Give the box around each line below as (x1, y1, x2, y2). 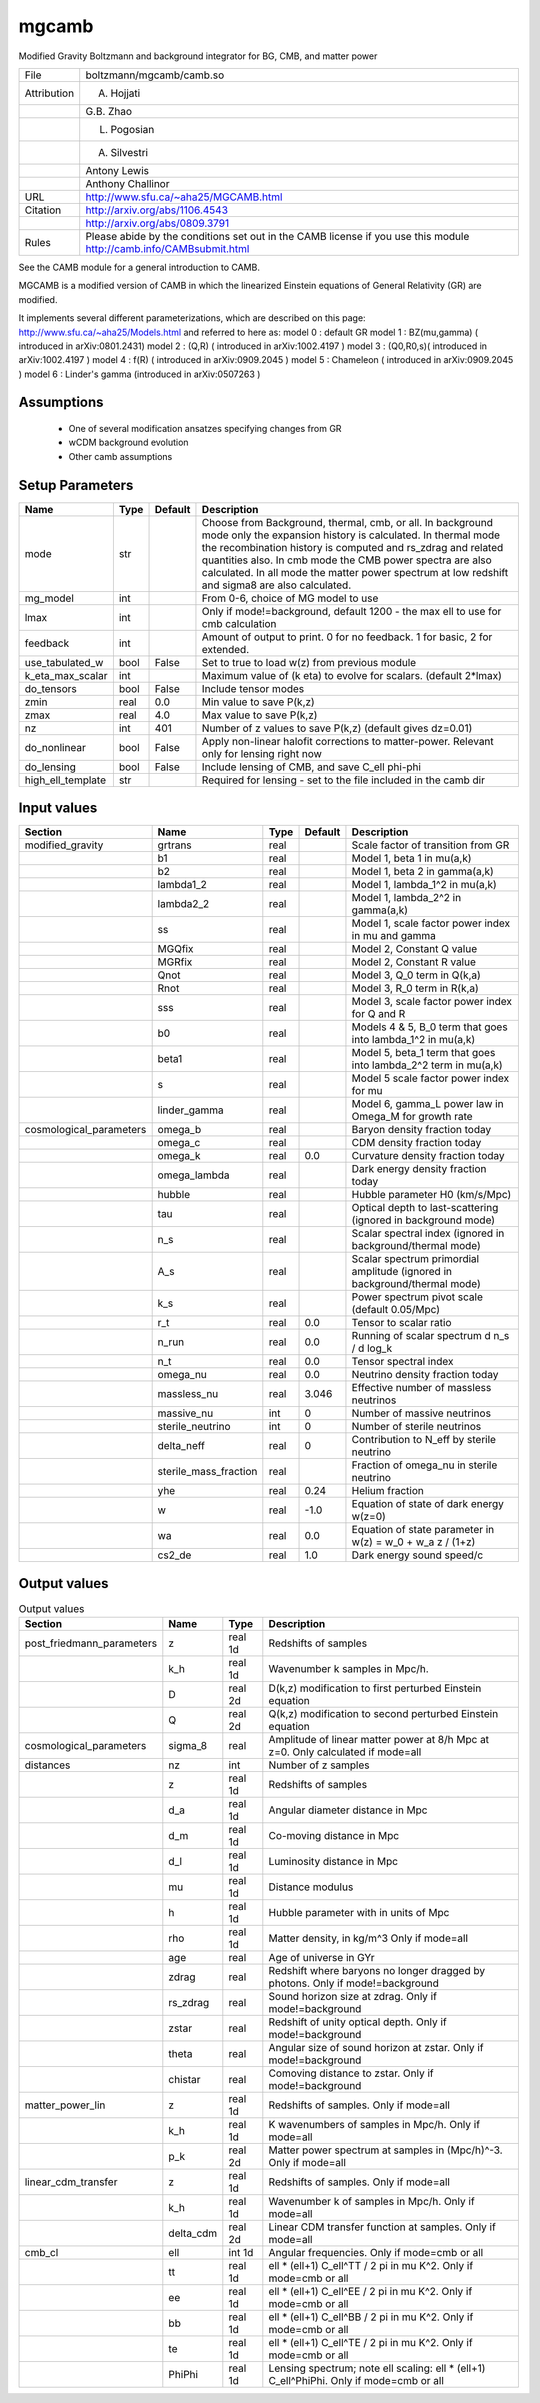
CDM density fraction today (351, 1136, 482, 1150)
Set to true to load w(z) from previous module (201, 655, 417, 669)
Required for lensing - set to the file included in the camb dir (201, 773, 485, 787)
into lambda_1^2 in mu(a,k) (351, 1033, 476, 1047)
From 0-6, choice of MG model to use (201, 591, 379, 605)
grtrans (157, 838, 192, 852)
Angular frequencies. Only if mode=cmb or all (268, 2246, 484, 2260)
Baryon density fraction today (351, 1123, 492, 1137)
